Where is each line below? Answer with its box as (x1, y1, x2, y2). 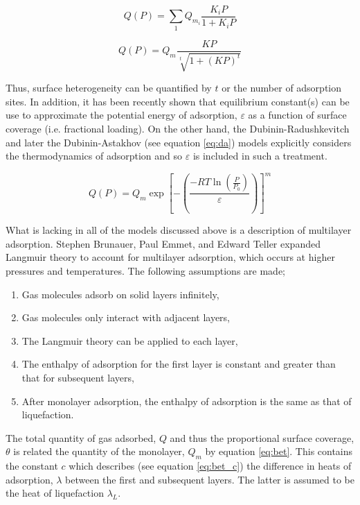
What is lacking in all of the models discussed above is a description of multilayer (6, 223, 352, 237)
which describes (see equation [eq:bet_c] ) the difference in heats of (69, 459, 352, 473)
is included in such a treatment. (192, 148, 327, 163)
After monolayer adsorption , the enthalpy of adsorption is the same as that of (21, 393, 352, 408)
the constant (6, 459, 58, 473)
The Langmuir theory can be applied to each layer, (21, 333, 238, 348)
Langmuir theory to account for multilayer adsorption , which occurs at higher (6, 250, 335, 264)
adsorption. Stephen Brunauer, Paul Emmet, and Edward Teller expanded (6, 236, 321, 250)
